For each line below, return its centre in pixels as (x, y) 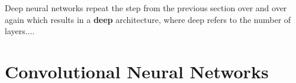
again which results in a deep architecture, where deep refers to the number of (148, 19)
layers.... (20, 31)
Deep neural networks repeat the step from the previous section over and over (146, 8)
